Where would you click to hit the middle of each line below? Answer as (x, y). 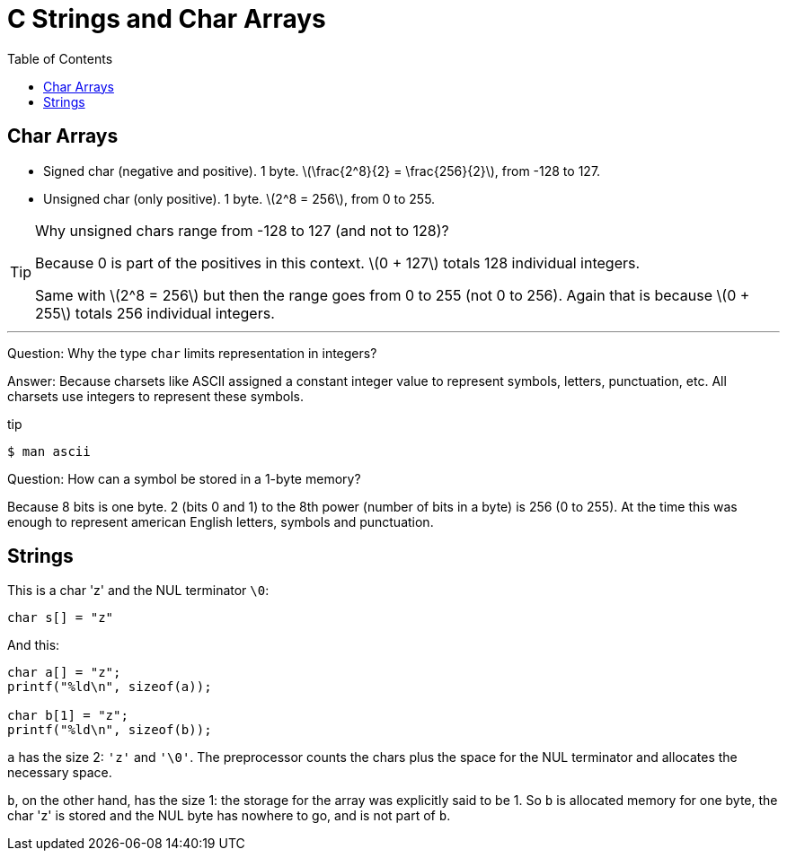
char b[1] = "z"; (68, 716)
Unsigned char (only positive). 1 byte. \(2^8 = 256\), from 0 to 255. (239, 198)
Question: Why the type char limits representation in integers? (192, 353)
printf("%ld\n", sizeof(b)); (110, 730)
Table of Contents (60, 58)
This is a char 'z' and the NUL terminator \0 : (138, 591)
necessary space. (60, 773)
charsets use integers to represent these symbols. (156, 396)
